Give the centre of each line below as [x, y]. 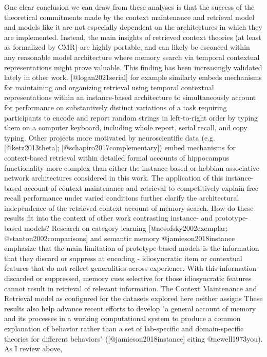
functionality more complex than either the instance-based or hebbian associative [132, 167]
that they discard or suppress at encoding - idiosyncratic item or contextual [123, 258]
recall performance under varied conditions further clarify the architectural [122, 198]
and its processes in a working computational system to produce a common [122, 318]
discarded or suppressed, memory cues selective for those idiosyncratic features [128, 278]
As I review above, [33, 349]
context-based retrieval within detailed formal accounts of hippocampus [117, 157]
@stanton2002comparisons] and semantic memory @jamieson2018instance [120, 238]
